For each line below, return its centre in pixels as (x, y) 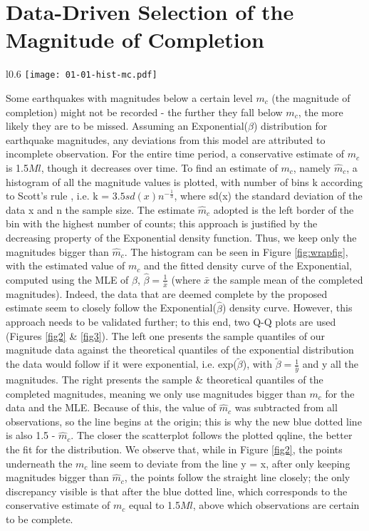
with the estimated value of (66, 265)
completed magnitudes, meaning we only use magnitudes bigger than (156, 393)
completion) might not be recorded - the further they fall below (144, 112)
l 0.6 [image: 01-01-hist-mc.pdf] (82, 74)
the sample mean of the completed (288, 279)
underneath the (39, 463)
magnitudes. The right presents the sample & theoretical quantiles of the (165, 380)
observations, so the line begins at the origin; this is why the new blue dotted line (184, 421)
